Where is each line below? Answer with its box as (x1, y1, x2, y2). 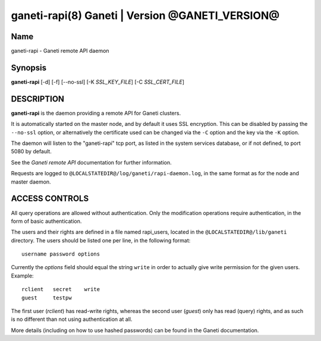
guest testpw (21, 294, 72, 301)
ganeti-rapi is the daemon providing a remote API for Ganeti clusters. (11, 109, 181, 116)
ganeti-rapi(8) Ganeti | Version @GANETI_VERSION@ (11, 9, 280, 22)
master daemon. (11, 178, 51, 185)
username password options (21, 251, 100, 258)
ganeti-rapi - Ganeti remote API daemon (11, 48, 109, 55)
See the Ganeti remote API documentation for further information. (11, 159, 172, 166)
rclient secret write (21, 286, 100, 293)
